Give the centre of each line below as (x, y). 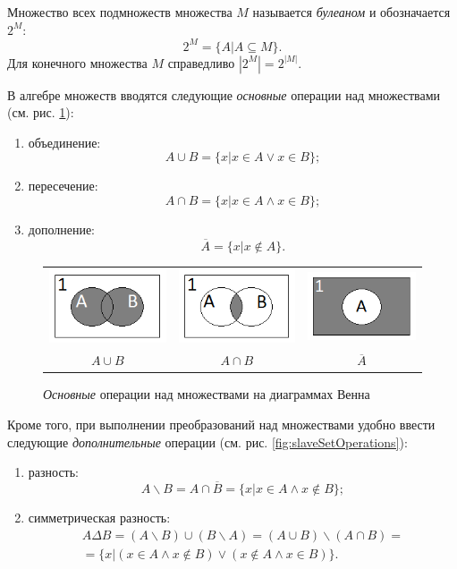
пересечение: (63, 186)
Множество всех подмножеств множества (120, 12)
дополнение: (62, 229)
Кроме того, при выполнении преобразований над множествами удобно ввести (221, 424)
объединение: (64, 142)
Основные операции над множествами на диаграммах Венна (207, 394)
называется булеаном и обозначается (351, 12)
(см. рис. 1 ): (41, 112)
